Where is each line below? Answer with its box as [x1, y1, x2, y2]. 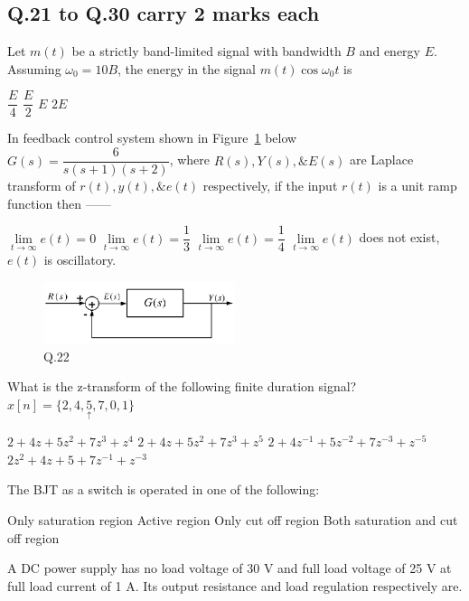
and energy [359, 42, 420, 61]
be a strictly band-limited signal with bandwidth [71, 42, 342, 61]
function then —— [7, 193, 111, 212]
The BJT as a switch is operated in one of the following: [7, 480, 320, 499]
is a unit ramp [378, 176, 457, 195]
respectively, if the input [202, 176, 338, 195]
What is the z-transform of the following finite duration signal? [7, 377, 357, 396]
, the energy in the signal [117, 59, 256, 78]
